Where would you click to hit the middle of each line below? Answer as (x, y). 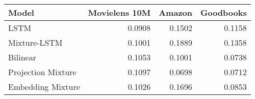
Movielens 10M (119, 12)
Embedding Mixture (44, 87)
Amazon (175, 12)
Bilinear (22, 57)
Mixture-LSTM (35, 42)
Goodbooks (223, 12)
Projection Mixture (42, 72)
